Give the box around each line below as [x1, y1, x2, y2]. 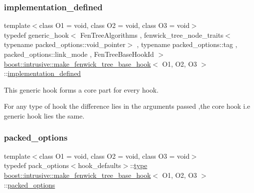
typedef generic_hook [4, 29, 69, 40]
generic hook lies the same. [4, 110, 85, 121]
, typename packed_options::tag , [137, 39, 237, 49]
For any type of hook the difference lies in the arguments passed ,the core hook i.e [4, 101, 251, 111]
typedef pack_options [4, 160, 69, 170]
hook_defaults [78, 160, 121, 170]
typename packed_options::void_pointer [4, 39, 126, 49]
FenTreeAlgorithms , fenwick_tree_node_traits [80, 29, 224, 40]
